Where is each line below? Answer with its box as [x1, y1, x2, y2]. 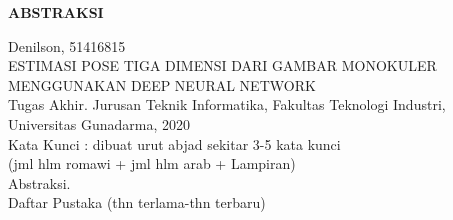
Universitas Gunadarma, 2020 [8, 113, 190, 134]
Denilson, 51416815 [8, 35, 126, 56]
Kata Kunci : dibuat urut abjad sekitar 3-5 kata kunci [8, 133, 341, 154]
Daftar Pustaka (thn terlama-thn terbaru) [8, 192, 266, 213]
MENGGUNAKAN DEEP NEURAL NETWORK [8, 74, 316, 95]
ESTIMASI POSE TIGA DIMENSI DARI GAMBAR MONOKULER [8, 55, 437, 76]
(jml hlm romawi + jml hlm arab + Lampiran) [8, 153, 296, 174]
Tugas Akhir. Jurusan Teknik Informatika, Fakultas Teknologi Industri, [8, 94, 446, 115]
